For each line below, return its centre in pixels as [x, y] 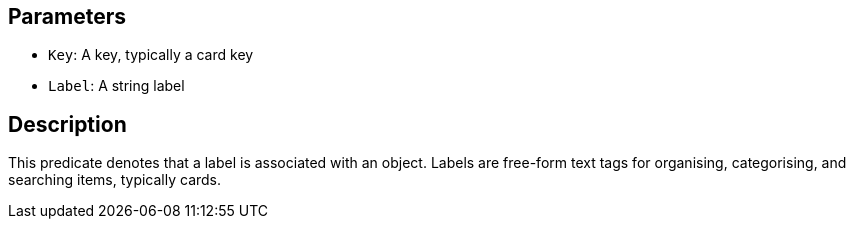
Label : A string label [116, 86]
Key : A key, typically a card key [151, 55]
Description [67, 124]
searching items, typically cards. [115, 180]
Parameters [67, 16]
